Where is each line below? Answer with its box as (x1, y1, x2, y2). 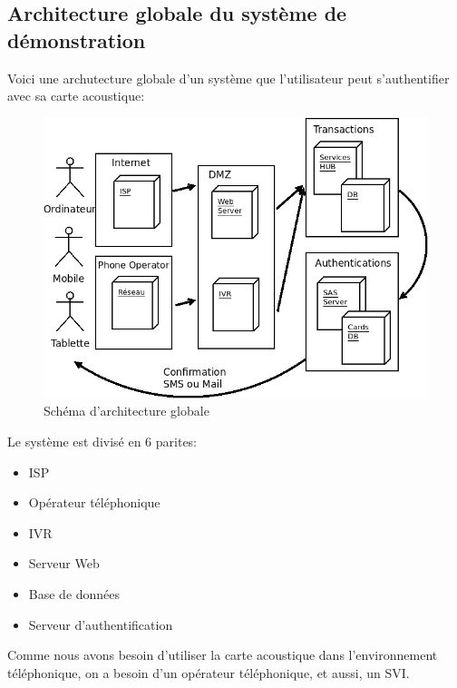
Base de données (28, 584, 121, 603)
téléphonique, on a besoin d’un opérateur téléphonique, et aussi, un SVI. (7, 663, 410, 682)
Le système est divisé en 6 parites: (7, 431, 198, 450)
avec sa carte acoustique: (7, 86, 145, 105)
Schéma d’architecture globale (44, 401, 209, 420)
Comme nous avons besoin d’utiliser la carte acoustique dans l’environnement (7, 645, 438, 664)
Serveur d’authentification (28, 614, 173, 634)
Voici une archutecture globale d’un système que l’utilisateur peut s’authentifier (7, 68, 450, 87)
